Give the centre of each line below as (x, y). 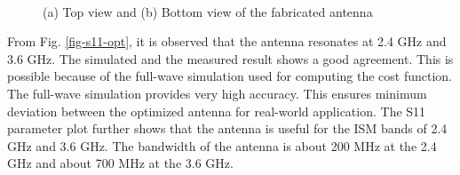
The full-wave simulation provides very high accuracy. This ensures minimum (217, 93)
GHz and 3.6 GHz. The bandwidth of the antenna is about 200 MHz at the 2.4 (222, 145)
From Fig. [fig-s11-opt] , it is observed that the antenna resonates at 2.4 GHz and (227, 41)
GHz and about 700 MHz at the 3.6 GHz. (120, 163)
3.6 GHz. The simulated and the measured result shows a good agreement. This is (230, 58)
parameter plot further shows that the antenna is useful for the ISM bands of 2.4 (227, 128)
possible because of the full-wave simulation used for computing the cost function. (230, 76)
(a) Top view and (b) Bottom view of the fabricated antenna (208, 11)
